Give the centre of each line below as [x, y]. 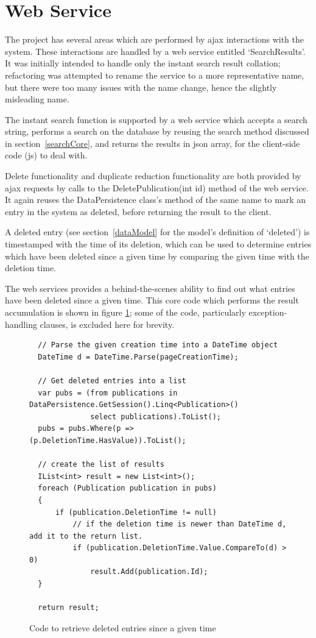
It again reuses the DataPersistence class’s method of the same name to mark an [156, 200]
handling [21, 324]
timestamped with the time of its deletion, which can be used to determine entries [158, 244]
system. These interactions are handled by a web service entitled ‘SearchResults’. [155, 51]
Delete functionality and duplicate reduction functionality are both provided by [153, 176]
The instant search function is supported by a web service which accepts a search [156, 119]
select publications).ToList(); [156, 416]
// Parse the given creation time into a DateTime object [158, 345]
